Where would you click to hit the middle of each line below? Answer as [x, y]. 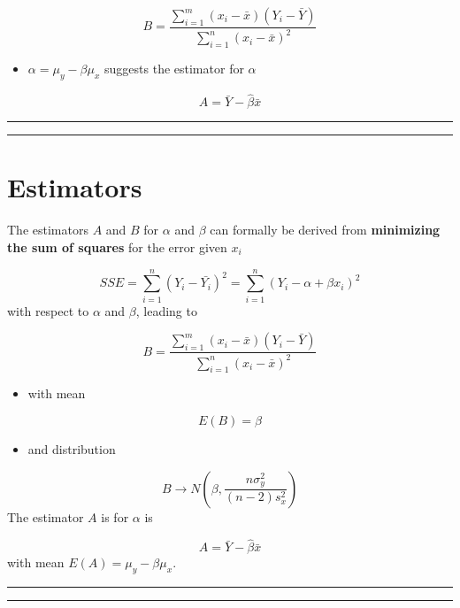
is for [115, 516]
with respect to [48, 310]
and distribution [72, 448]
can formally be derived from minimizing [325, 230]
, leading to [166, 310]
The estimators [48, 230]
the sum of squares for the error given [117, 246]
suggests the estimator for [174, 69]
